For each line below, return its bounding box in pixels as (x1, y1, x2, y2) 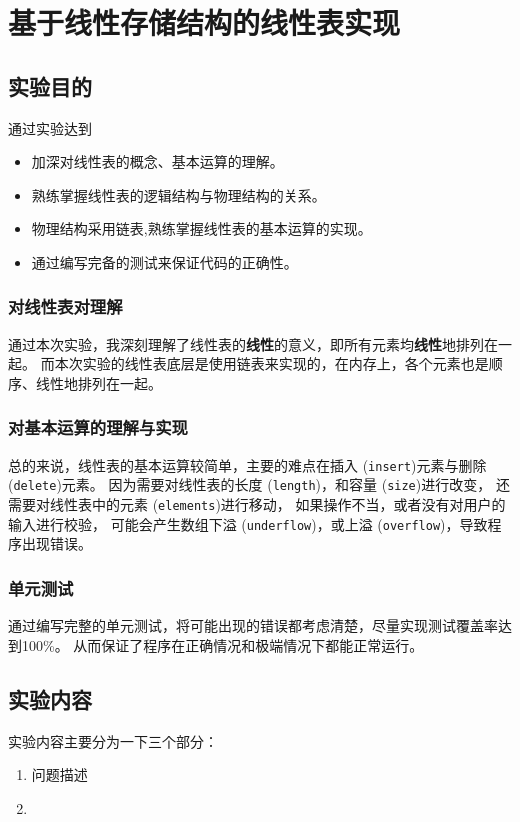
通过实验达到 (8, 117, 92, 138)
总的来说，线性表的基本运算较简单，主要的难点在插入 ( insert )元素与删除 (8, 454, 487, 475)
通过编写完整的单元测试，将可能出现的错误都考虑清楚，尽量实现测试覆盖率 (8, 615, 498, 636)
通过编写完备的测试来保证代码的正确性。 (31, 251, 298, 272)
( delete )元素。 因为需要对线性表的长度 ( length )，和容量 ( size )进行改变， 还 (8, 474, 510, 495)
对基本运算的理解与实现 (8, 415, 188, 440)
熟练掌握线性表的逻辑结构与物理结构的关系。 (31, 184, 326, 205)
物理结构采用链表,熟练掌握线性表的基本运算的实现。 (31, 218, 372, 239)
